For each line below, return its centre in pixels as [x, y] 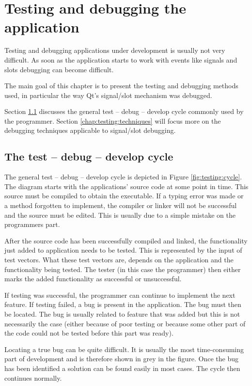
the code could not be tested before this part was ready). [89, 333]
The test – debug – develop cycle [89, 156]
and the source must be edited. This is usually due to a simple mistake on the [120, 215]
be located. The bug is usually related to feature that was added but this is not [122, 314]
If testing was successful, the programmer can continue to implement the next [120, 295]
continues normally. [33, 378]
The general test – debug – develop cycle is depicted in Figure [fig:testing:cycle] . [123, 177]
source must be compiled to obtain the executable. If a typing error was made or [124, 196]
